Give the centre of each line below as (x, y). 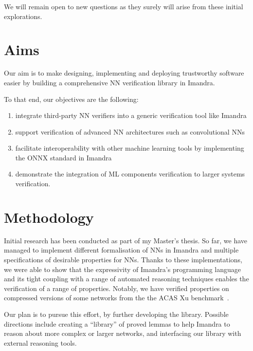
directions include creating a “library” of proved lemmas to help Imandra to (117, 323)
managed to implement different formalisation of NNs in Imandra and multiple (121, 250)
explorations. (23, 16)
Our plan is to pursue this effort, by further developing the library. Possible (116, 314)
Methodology (49, 217)
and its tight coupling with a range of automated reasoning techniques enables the (126, 279)
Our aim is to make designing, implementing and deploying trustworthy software (124, 73)
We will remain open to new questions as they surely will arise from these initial (124, 6)
